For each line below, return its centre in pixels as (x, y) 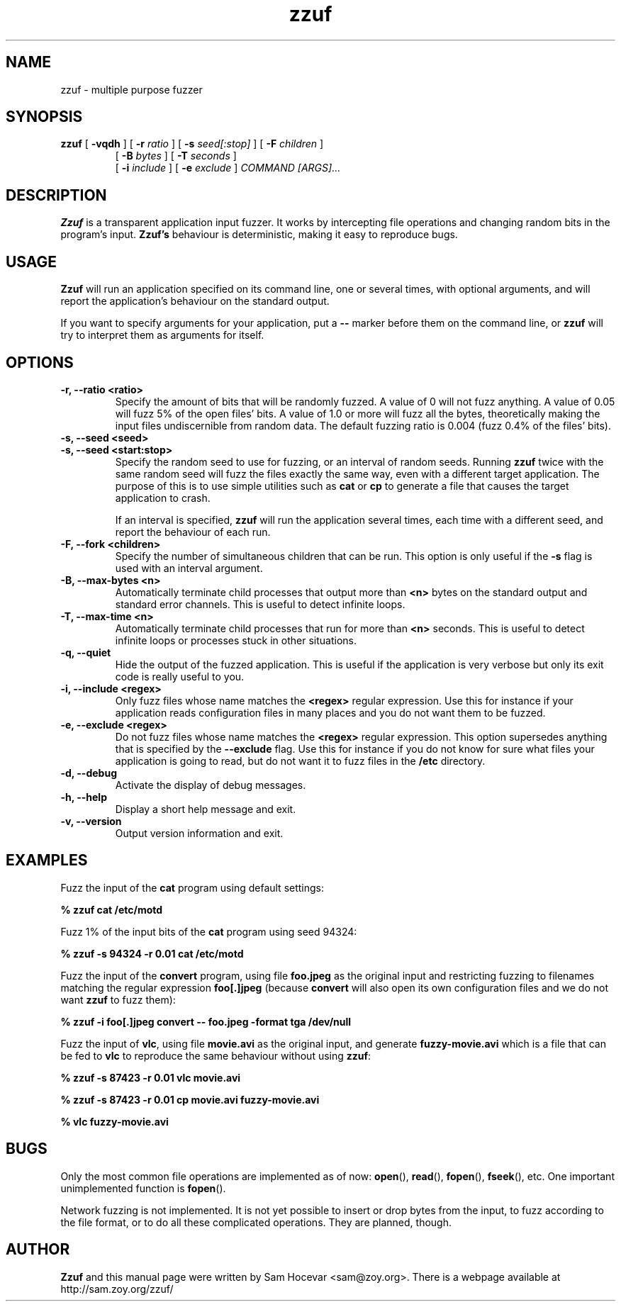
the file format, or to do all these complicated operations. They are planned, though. (256, 1222)
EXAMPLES (47, 860)
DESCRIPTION (56, 195)
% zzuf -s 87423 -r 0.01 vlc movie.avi (151, 1077)
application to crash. (163, 498)
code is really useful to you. (180, 676)
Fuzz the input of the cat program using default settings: (192, 887)
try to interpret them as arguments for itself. (162, 335)
